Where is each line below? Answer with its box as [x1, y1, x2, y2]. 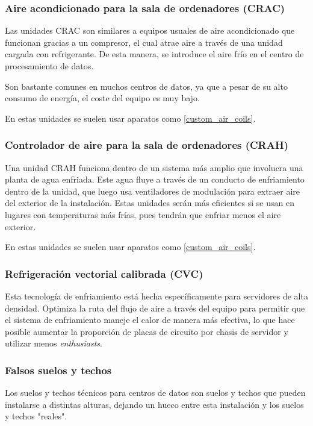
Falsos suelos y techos [5, 362, 112, 377]
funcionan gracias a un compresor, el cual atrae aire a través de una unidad [5, 36, 283, 48]
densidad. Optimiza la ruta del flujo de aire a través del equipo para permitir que [5, 301, 305, 314]
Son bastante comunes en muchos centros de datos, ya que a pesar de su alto [5, 80, 288, 92]
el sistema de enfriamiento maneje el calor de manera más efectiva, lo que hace [5, 313, 295, 326]
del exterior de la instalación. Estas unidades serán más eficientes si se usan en [5, 196, 294, 209]
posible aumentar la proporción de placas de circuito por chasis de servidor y [5, 325, 288, 337]
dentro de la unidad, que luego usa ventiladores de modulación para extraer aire [5, 184, 300, 197]
